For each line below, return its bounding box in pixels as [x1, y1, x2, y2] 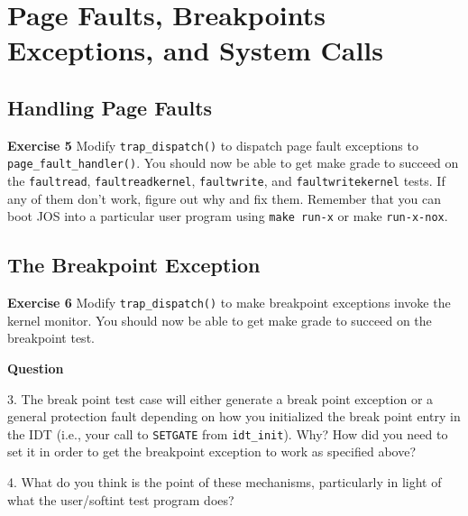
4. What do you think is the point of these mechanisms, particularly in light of [7, 473, 442, 492]
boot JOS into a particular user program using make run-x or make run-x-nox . [7, 207, 448, 226]
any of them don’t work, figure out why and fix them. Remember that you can [7, 189, 441, 207]
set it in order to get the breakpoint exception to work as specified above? [7, 442, 417, 461]
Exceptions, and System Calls [7, 32, 384, 69]
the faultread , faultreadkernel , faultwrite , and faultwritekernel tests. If [7, 171, 445, 190]
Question [7, 359, 64, 378]
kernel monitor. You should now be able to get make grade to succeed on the [7, 310, 432, 329]
